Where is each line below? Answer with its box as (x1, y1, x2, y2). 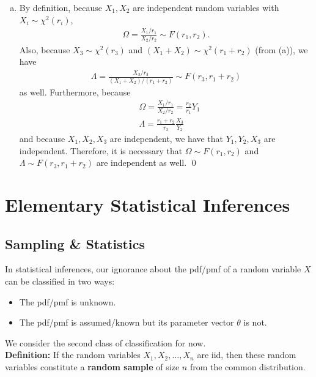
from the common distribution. (189, 360, 306, 373)
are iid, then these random (197, 348, 296, 361)
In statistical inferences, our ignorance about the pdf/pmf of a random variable (5, 263, 301, 275)
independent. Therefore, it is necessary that (19, 144, 183, 157)
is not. (243, 316, 267, 329)
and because (19, 132, 65, 144)
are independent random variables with (133, 1, 279, 13)
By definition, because (19, 1, 103, 13)
